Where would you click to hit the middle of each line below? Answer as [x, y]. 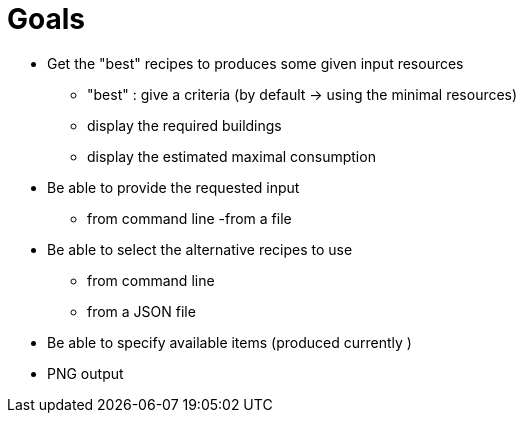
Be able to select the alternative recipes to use [200, 249]
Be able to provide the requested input [173, 187]
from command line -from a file [189, 218]
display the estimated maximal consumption [231, 156]
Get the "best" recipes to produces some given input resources [255, 63]
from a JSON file [141, 311]
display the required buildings [184, 125]
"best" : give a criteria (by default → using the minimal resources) [302, 94]
